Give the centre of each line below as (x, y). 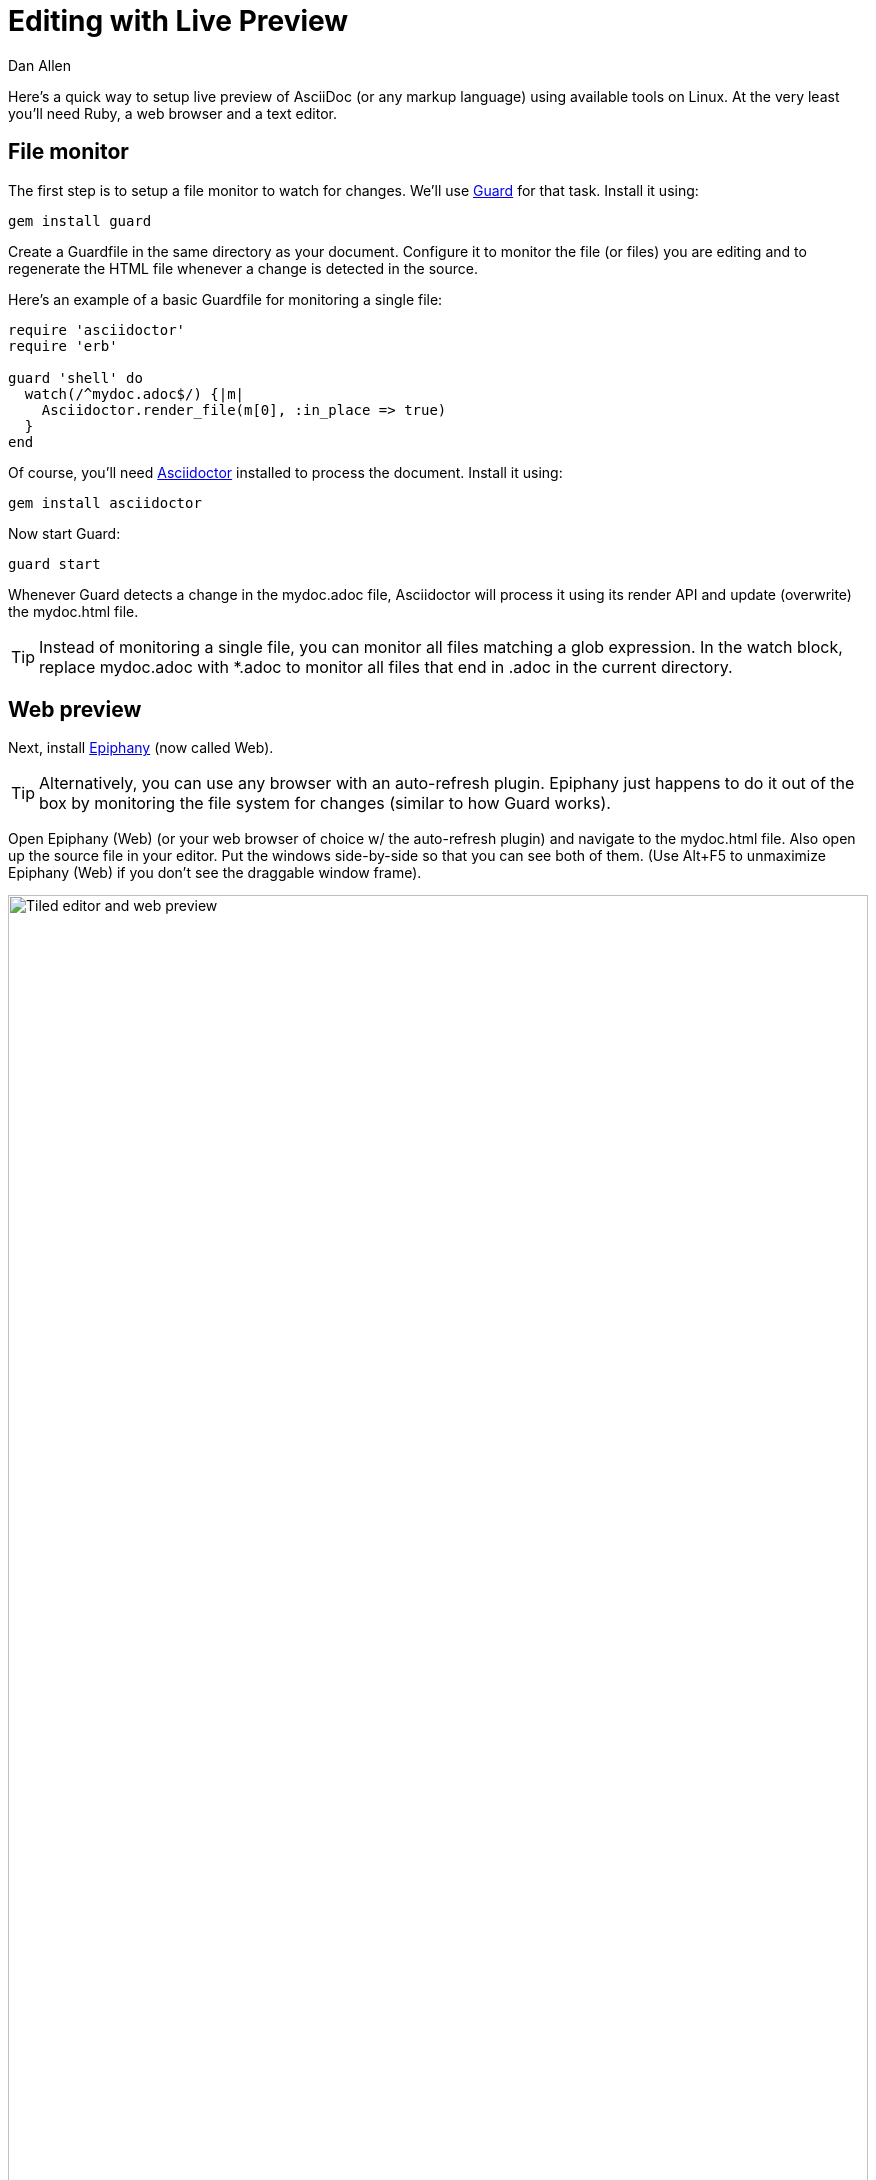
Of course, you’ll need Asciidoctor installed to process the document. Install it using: (285, 472)
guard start (54, 563)
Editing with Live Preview (178, 21)
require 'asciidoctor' (97, 329)
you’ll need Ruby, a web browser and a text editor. (172, 113)
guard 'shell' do (75, 377)
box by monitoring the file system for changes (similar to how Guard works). (325, 803)
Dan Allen (40, 65)
